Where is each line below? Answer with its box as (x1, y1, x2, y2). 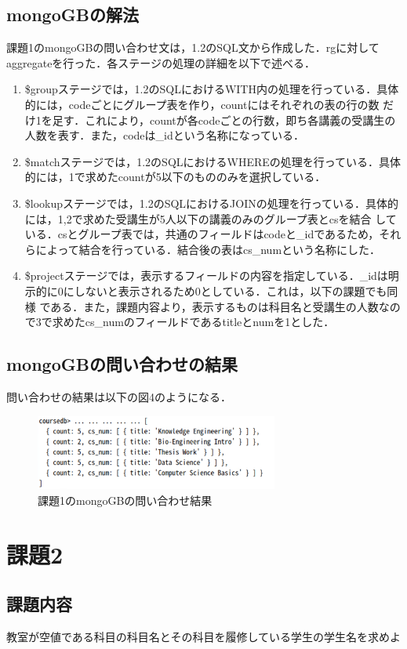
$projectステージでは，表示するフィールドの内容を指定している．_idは (24, 267, 388, 284)
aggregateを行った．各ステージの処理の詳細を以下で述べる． (6, 54, 316, 71)
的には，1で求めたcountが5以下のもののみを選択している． (24, 169, 326, 185)
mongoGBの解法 (6, 2, 139, 27)
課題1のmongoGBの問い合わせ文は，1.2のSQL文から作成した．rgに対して (6, 39, 380, 56)
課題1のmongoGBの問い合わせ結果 (38, 491, 213, 508)
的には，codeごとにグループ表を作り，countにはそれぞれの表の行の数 (24, 96, 380, 112)
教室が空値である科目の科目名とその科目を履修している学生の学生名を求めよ (6, 629, 402, 645)
